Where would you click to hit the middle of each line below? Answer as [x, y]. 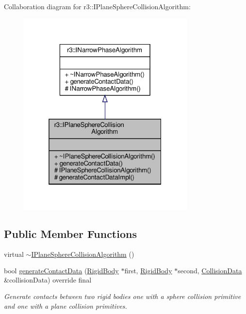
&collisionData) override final [48, 280]
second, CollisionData [210, 270]
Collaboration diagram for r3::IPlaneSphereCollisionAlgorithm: [97, 6]
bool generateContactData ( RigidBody [61, 270]
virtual [14, 254]
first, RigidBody [148, 270]
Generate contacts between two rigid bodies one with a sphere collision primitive [123, 296]
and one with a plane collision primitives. [66, 306]
